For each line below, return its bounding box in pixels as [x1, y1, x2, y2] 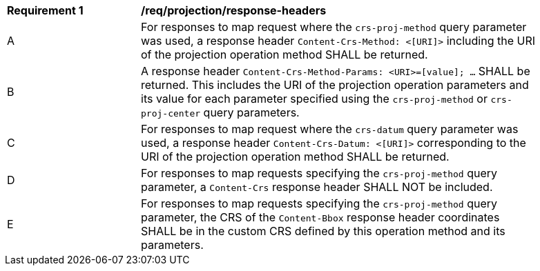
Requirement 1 [7, 3, 84, 17]
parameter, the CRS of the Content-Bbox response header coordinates [141, 210, 500, 224]
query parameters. [203, 106, 300, 119]
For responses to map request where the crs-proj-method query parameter [141, 20, 527, 34]
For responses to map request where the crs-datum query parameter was [141, 122, 519, 136]
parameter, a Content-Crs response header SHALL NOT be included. [141, 180, 493, 194]
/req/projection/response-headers [141, 3, 327, 17]
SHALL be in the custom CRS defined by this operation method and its [141, 224, 505, 238]
